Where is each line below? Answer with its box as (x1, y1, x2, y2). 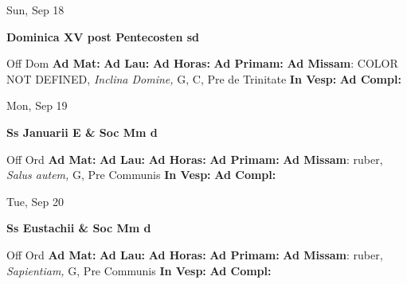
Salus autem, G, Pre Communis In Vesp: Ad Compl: (6, 166, 276, 183)
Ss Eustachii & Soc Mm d (6, 220, 151, 236)
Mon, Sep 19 (6, 97, 68, 114)
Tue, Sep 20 (6, 193, 64, 209)
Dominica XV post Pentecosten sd (6, 28, 200, 45)
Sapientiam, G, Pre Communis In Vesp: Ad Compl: (6, 262, 272, 278)
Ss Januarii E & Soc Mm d (6, 123, 158, 140)
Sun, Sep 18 (6, 2, 65, 18)
